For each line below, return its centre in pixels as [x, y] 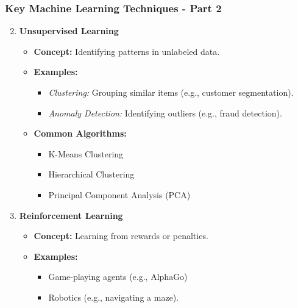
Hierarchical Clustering [91, 174]
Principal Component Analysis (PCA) [119, 194]
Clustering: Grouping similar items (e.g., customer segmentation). [171, 92]
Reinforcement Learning [71, 215]
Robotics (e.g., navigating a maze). [114, 297]
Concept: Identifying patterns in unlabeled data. [127, 51]
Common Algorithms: [80, 133]
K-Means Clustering [86, 153]
